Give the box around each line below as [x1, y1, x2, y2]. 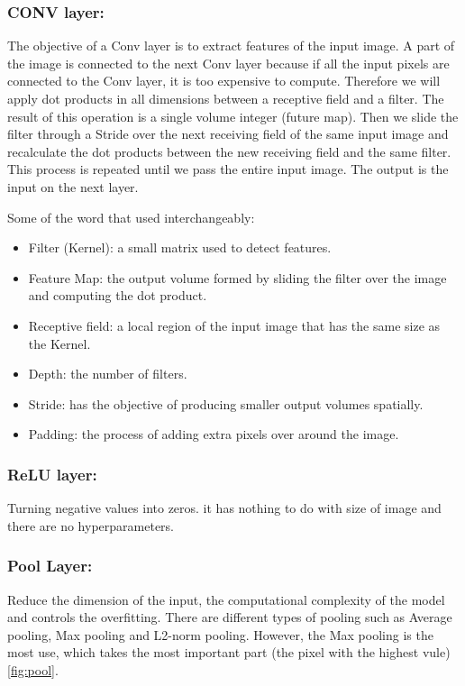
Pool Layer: [7, 554, 93, 577]
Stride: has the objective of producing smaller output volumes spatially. [28, 394, 424, 413]
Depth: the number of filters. [28, 364, 187, 383]
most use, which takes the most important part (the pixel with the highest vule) [7, 643, 451, 662]
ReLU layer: [7, 462, 97, 485]
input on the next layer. [7, 177, 139, 196]
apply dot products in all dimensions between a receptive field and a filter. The [7, 89, 444, 107]
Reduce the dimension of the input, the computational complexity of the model [7, 590, 445, 608]
